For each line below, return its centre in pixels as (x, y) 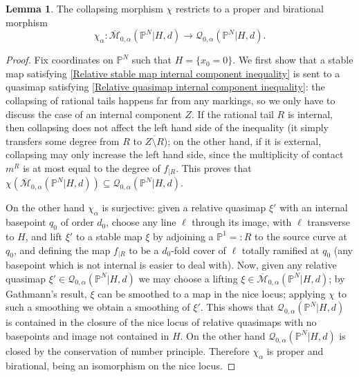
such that (152, 60)
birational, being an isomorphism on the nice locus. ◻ (121, 365)
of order (77, 222)
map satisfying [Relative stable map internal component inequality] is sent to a (173, 73)
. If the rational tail (232, 114)
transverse (329, 222)
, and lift (44, 236)
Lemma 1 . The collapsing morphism (84, 8)
